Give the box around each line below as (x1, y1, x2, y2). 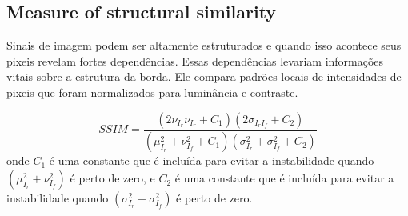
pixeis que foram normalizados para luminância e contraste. (6, 83, 298, 100)
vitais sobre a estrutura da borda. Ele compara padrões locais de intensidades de (6, 68, 402, 85)
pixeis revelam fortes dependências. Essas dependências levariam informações (6, 52, 384, 69)
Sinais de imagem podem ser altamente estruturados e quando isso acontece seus (6, 37, 402, 54)
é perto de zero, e (70, 170, 155, 186)
